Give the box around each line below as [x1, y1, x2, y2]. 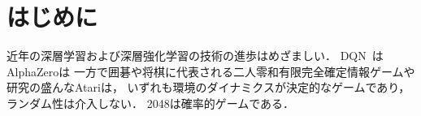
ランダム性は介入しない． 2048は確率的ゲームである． [7, 94, 295, 111]
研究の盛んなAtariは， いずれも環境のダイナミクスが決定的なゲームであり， [7, 79, 410, 96]
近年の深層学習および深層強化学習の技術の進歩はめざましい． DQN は [7, 47, 384, 64]
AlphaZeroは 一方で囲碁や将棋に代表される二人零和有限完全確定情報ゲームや [7, 62, 415, 79]
